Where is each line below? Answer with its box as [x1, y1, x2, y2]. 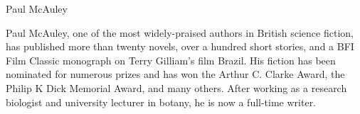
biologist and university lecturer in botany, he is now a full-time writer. [6, 94, 317, 109]
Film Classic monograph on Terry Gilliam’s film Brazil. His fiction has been [6, 52, 336, 67]
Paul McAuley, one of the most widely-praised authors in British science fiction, [6, 25, 354, 40]
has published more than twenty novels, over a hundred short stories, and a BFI [6, 39, 354, 54]
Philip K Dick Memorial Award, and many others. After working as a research [6, 80, 347, 95]
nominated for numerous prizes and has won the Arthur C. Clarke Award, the [6, 67, 345, 81]
